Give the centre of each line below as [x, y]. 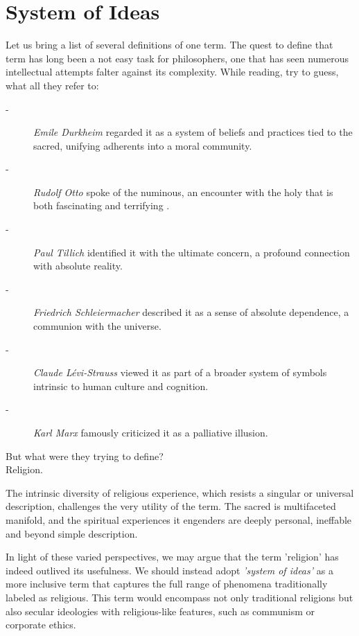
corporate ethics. [41, 625]
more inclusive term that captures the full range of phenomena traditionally [167, 584]
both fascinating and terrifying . [102, 205]
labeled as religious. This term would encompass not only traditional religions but [179, 597]
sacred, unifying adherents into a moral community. [143, 145]
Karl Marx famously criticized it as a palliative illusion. [151, 432]
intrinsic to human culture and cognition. [121, 386]
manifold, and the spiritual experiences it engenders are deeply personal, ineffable [179, 519]
